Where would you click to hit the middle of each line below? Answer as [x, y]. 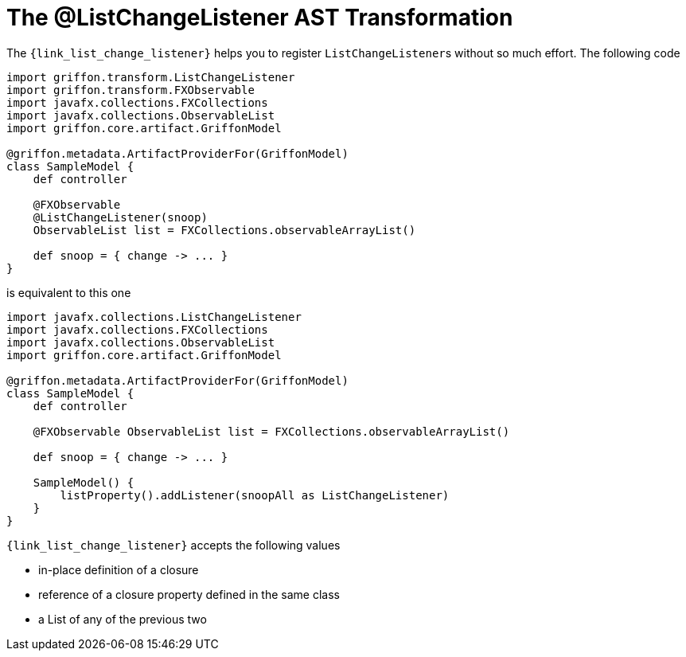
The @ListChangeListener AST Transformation [260, 18]
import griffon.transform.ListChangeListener [151, 77]
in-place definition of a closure [119, 569]
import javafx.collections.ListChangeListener [154, 317]
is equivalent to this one [69, 292]
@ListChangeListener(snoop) [120, 217]
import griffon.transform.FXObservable [131, 90]
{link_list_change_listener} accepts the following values [173, 545]
